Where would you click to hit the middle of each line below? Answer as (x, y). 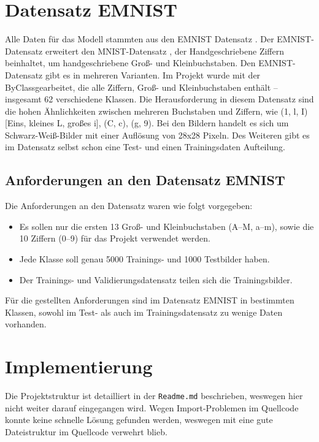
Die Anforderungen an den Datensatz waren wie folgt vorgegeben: (129, 206)
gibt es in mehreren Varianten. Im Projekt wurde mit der (153, 74)
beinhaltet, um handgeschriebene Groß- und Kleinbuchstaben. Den (130, 63)
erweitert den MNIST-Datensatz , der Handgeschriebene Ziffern (165, 51)
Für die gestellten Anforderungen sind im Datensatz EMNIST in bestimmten (150, 300)
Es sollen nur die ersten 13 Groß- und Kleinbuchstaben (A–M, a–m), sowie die (167, 226)
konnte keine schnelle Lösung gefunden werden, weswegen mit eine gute (139, 420)
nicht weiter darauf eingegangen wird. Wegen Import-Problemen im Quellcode (152, 407)
